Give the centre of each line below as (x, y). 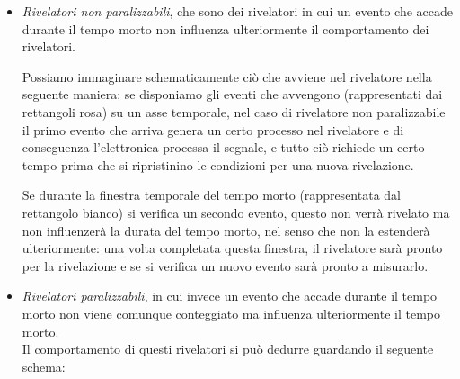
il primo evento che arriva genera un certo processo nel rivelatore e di (213, 129)
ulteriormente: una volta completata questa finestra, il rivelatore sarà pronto (232, 248)
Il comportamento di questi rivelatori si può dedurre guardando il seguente (228, 349)
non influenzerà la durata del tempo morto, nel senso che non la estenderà (226, 230)
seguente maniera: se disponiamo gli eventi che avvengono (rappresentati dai (232, 94)
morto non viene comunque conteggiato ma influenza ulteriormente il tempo (231, 313)
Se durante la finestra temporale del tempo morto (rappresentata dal (211, 195)
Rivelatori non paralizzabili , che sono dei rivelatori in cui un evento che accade (238, 11)
